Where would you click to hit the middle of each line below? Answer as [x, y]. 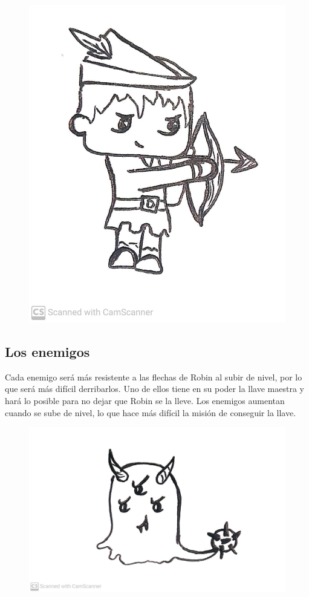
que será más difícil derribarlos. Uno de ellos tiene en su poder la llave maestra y [154, 389]
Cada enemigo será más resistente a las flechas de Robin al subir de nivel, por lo [154, 377]
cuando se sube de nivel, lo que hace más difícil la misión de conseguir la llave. [151, 412]
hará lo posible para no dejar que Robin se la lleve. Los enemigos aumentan [145, 400]
